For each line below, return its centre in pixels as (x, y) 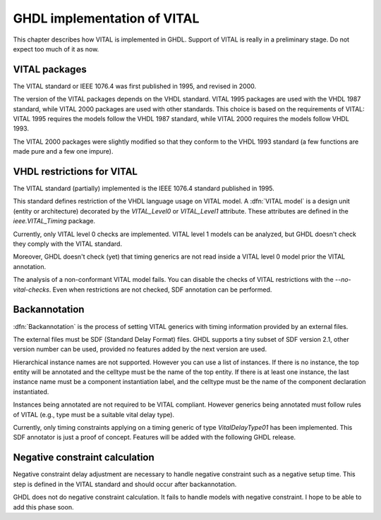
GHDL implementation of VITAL (106, 18)
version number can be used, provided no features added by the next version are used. (140, 349)
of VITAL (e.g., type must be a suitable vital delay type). (94, 414)
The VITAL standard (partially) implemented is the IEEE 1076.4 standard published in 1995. (144, 188)
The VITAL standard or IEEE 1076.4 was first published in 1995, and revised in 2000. (135, 86)
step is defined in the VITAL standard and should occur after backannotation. (125, 484)
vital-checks (31, 290)
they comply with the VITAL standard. (68, 244)
